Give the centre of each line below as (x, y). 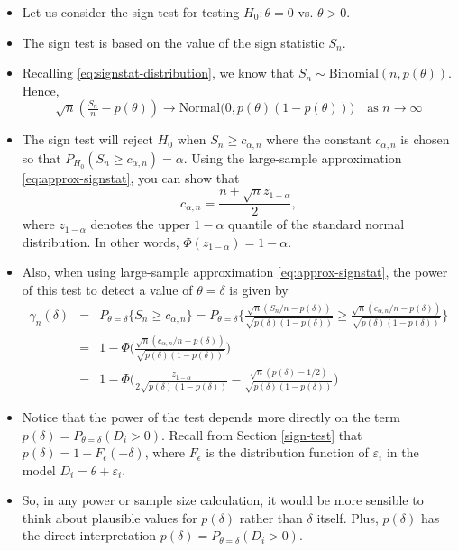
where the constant (319, 139)
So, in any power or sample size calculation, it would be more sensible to (223, 500)
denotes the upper (140, 224)
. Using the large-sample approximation (293, 157)
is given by (259, 289)
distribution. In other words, (101, 241)
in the (403, 452)
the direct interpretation (89, 535)
